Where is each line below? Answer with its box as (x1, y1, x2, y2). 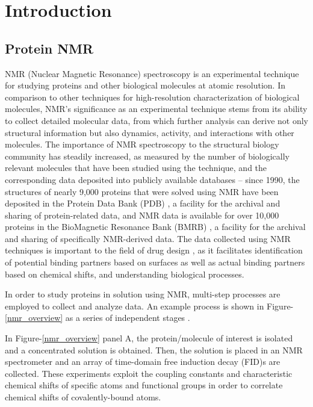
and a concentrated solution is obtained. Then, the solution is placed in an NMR (5, 343, 303, 356)
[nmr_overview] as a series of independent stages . (5, 311, 190, 324)
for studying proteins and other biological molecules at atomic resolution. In (5, 79, 285, 92)
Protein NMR (5, 39, 94, 57)
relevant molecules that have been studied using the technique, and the (5, 161, 267, 174)
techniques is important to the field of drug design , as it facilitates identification (5, 244, 303, 256)
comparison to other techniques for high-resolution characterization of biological (5, 90, 300, 103)
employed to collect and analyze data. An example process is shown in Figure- (5, 299, 294, 312)
